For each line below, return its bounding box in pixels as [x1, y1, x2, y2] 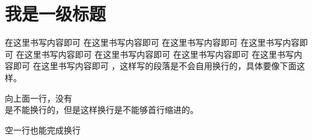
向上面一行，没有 [5, 91, 72, 104]
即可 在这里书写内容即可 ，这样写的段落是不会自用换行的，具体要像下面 [13, 59, 297, 72]
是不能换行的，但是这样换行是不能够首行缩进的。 [5, 103, 198, 116]
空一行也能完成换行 [5, 123, 81, 136]
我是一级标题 [5, 1, 106, 26]
